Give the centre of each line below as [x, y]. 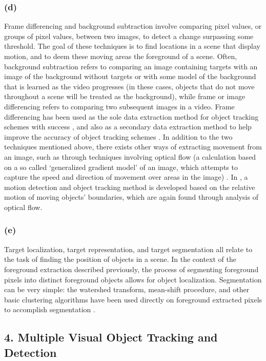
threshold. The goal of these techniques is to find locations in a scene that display [132, 46]
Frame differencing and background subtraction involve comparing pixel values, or [133, 26]
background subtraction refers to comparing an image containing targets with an [131, 66]
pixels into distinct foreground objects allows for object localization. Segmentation [133, 279]
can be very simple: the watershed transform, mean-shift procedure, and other [127, 289]
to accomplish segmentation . [50, 309]
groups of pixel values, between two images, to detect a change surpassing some [129, 36]
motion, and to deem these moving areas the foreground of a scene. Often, [121, 56]
